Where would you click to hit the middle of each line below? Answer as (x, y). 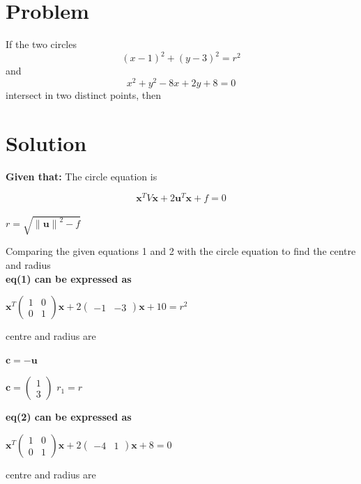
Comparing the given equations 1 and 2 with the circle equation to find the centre (181, 251)
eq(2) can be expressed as (69, 417)
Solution (46, 142)
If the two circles (41, 44)
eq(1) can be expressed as (69, 278)
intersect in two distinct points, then (84, 94)
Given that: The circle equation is (82, 176)
